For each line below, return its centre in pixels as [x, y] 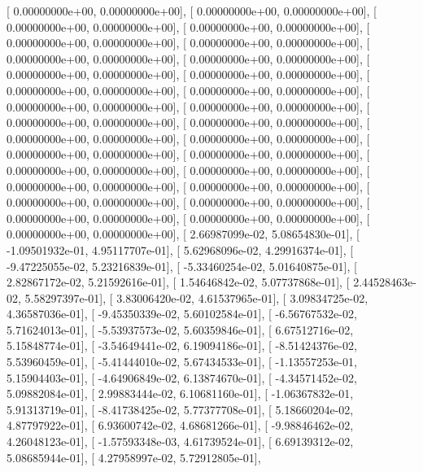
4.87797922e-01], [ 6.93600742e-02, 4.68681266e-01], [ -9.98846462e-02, [180, 425]
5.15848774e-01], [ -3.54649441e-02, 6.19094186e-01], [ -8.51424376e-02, [182, 345]
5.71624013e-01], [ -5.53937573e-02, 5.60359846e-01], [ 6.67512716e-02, [180, 329]
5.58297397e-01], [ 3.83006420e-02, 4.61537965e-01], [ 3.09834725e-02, [196, 297]
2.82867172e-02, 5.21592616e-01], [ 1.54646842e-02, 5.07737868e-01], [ [178, 282]
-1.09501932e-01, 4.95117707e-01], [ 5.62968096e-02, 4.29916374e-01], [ [180, 249]
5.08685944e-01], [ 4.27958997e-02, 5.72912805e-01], [134, 457]
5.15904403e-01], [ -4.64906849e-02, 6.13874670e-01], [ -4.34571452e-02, [182, 377]
